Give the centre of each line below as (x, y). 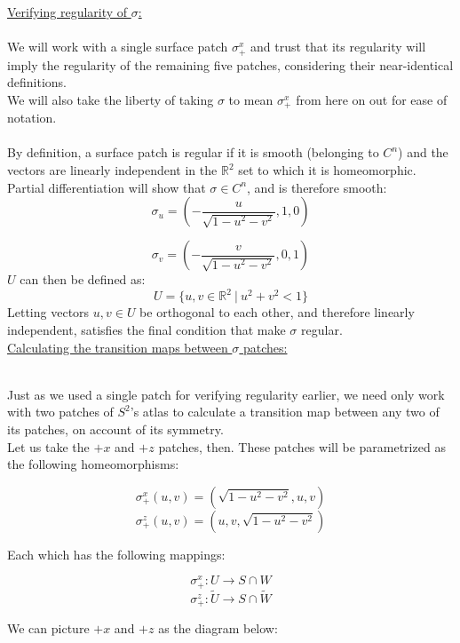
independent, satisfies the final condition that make (147, 329)
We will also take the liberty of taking (111, 99)
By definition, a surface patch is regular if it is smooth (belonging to (193, 152)
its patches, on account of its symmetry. (115, 429)
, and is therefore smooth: (317, 187)
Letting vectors (48, 312)
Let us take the (48, 446)
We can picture (48, 628)
